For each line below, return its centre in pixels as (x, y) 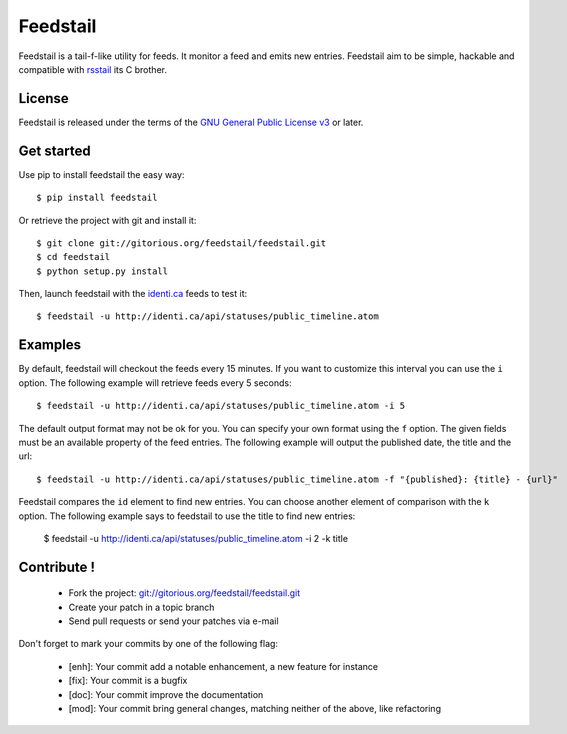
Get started (54, 150)
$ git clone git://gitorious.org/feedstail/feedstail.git (181, 243)
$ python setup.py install (102, 271)
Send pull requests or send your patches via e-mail (173, 621)
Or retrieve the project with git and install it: (107, 220)
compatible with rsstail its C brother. (92, 69)
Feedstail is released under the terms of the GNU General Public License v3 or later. (191, 122)
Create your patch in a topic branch (141, 607)
